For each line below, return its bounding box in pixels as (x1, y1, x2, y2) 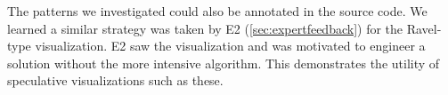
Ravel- (406, 19, 442, 37)
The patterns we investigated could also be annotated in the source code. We (7, 2, 428, 20)
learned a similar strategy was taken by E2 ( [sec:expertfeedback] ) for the (7, 19, 403, 37)
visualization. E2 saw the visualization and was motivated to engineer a (35, 36, 426, 55)
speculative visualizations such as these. (7, 71, 224, 90)
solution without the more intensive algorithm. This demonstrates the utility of (7, 53, 440, 72)
